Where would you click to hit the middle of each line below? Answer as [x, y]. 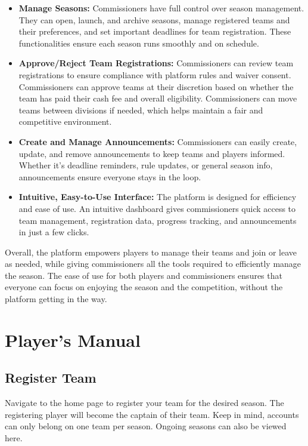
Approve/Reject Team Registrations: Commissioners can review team [156, 63]
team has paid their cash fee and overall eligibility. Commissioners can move [158, 98]
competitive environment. [65, 122]
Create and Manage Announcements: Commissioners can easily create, [158, 141]
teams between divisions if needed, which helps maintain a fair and [141, 110]
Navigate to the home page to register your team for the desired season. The [144, 403]
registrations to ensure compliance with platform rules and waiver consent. [155, 74]
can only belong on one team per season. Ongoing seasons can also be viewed [146, 426]
